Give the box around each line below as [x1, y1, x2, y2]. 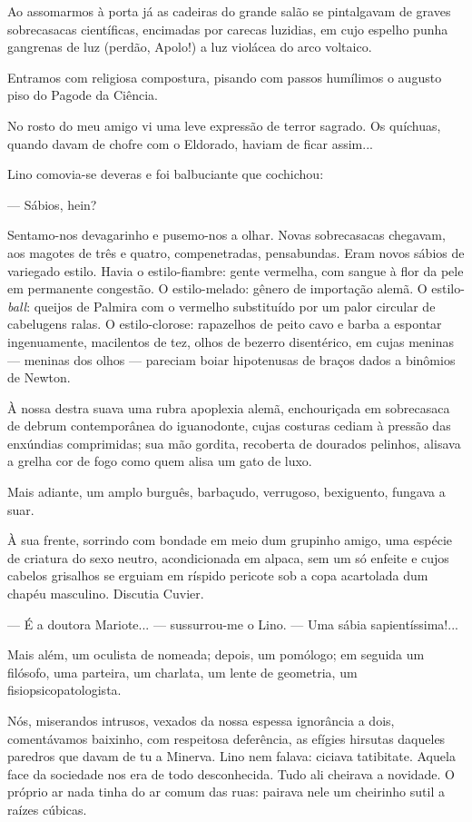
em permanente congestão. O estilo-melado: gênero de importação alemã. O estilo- [7, 279, 465, 298]
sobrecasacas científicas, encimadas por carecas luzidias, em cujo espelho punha [7, 19, 448, 38]
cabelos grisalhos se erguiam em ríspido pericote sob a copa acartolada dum [7, 566, 428, 585]
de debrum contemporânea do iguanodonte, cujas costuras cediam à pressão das [7, 416, 451, 435]
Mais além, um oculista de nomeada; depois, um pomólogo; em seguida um [7, 645, 425, 664]
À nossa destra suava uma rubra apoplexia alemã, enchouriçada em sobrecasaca [7, 398, 450, 417]
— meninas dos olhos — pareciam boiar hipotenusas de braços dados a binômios [7, 350, 456, 369]
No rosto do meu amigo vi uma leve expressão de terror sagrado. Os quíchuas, [7, 115, 441, 134]
